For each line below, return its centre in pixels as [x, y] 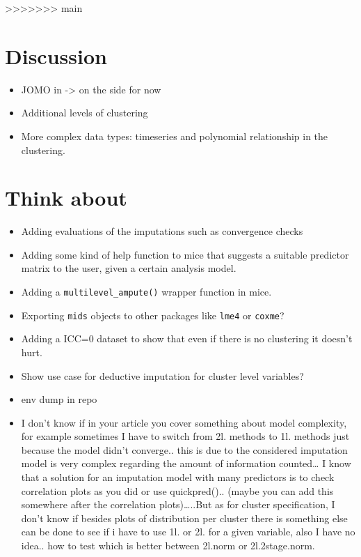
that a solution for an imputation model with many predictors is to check [178, 477]
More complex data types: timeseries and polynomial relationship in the [175, 136]
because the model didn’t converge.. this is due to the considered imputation [184, 449]
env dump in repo [59, 399]
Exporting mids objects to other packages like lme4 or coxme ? [153, 315]
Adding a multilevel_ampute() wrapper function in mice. [146, 291]
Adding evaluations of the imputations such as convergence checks [162, 231]
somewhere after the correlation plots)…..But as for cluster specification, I [178, 504]
